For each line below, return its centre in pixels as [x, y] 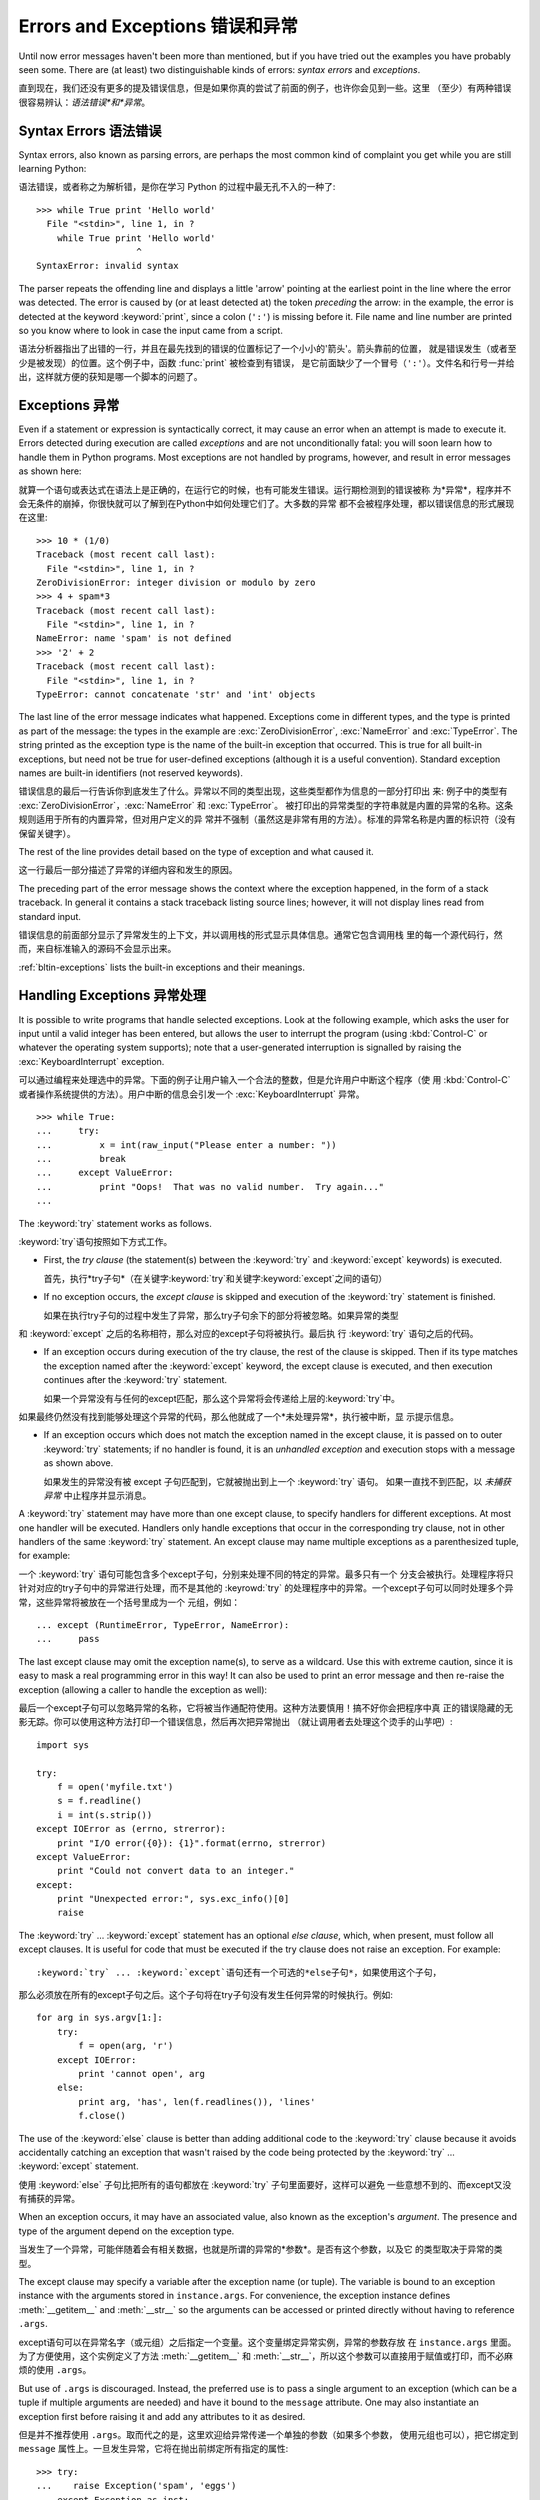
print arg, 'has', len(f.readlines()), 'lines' [197, 2101]
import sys [63, 1744]
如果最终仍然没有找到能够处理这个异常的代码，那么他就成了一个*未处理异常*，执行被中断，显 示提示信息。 [238, 1416]
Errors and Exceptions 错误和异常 [158, 26]
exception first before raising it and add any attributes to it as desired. [162, 2416]
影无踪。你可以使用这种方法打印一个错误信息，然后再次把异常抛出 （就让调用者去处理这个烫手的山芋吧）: [235, 1722]
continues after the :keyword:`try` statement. [135, 1380]
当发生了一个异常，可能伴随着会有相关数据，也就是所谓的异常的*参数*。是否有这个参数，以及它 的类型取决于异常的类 [260, 2249]
